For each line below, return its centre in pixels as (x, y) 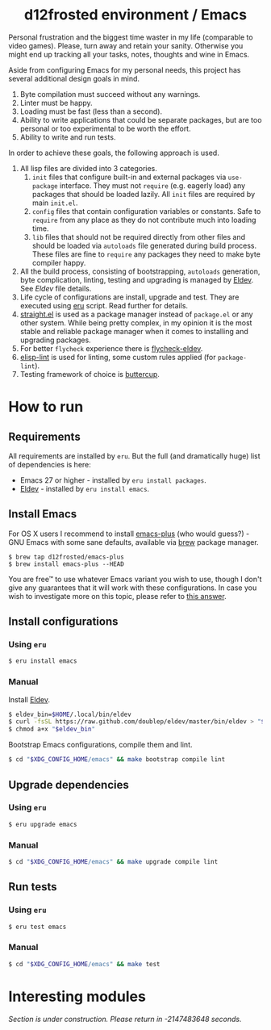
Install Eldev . (29, 699)
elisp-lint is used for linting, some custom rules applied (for (118, 357)
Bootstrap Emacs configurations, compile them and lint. (100, 745)
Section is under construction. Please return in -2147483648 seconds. (125, 1019)
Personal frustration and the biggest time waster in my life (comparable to (131, 37)
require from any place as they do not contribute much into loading (144, 220)
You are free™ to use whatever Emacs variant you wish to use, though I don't (135, 579)
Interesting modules (77, 997)
